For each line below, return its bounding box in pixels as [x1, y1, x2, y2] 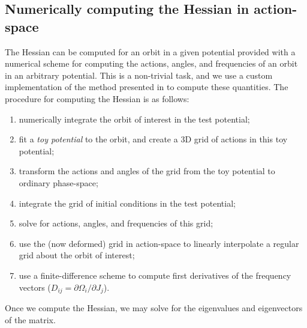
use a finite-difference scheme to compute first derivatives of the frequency [19, 269, 291, 281]
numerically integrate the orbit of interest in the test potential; [19, 112, 250, 125]
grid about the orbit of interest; [19, 249, 135, 261]
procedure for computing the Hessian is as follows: [5, 92, 189, 105]
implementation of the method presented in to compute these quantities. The [5, 80, 288, 93]
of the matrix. [5, 313, 56, 326]
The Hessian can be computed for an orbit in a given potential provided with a [5, 45, 296, 58]
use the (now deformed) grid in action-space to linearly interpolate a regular [19, 237, 299, 249]
